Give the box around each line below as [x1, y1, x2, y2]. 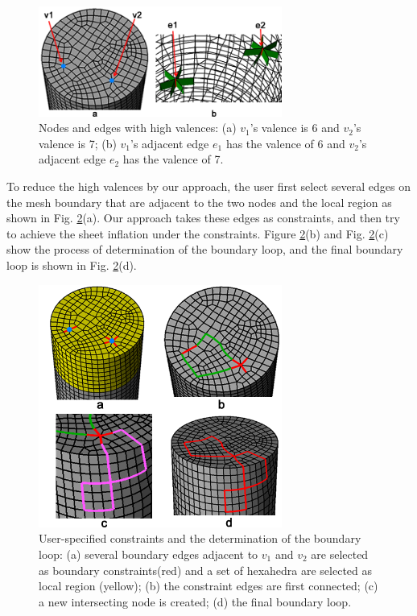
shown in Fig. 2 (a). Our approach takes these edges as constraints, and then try [6, 209, 400, 226]
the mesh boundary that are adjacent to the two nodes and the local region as [6, 193, 392, 210]
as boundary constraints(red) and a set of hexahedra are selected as [39, 561, 373, 578]
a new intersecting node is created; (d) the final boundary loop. [39, 593, 352, 610]
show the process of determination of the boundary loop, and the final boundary [6, 241, 403, 258]
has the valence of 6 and [225, 134, 345, 151]
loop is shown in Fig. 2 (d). [6, 257, 137, 274]
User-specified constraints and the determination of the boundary [39, 530, 361, 547]
